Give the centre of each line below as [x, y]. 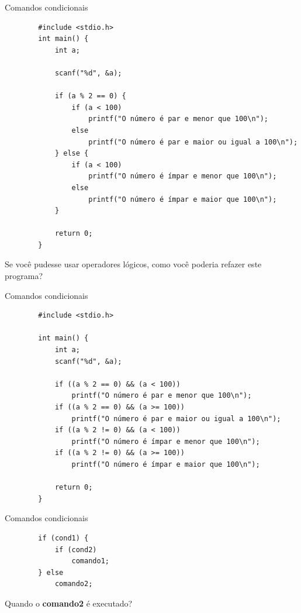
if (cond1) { [63, 538]
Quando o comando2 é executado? [69, 603]
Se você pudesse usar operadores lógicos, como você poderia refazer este [133, 264]
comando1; [90, 561]
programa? [24, 276]
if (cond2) [76, 550]
